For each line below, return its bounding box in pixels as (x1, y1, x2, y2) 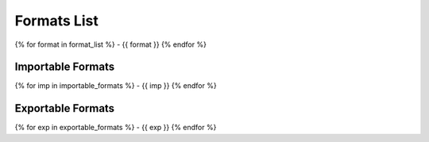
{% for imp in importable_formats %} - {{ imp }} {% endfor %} (14, 81, 218, 90)
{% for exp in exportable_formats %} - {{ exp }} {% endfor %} (14, 123, 217, 132)
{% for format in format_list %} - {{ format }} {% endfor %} (14, 40, 207, 49)
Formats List (14, 12, 99, 29)
